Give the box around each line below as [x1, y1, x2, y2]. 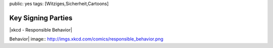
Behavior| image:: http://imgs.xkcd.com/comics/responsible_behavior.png [9, 36, 164, 42]
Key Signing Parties [9, 13, 73, 22]
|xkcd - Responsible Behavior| [9, 26, 73, 32]
